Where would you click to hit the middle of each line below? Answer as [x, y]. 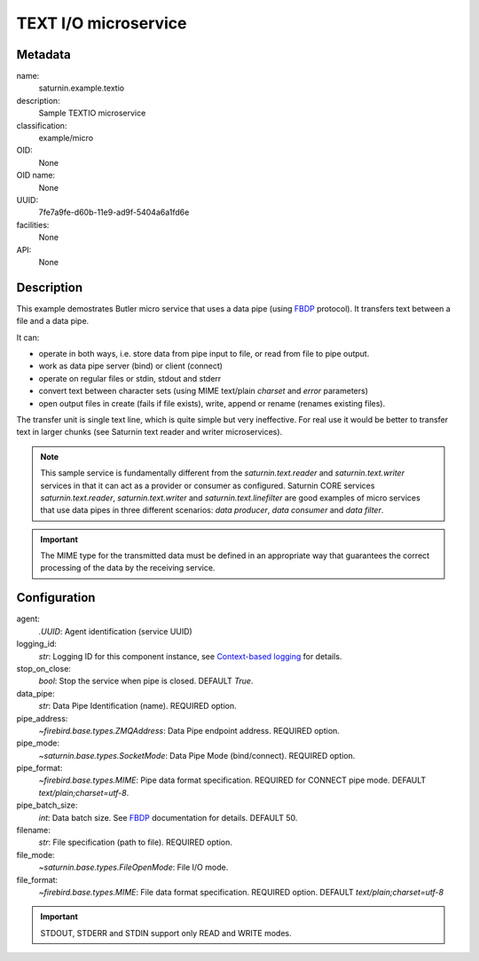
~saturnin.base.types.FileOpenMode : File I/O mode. [133, 867]
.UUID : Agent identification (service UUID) [115, 631]
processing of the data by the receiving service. [128, 568]
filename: [33, 831]
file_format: [37, 879]
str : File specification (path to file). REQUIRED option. [135, 842]
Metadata [43, 55]
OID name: [36, 175]
